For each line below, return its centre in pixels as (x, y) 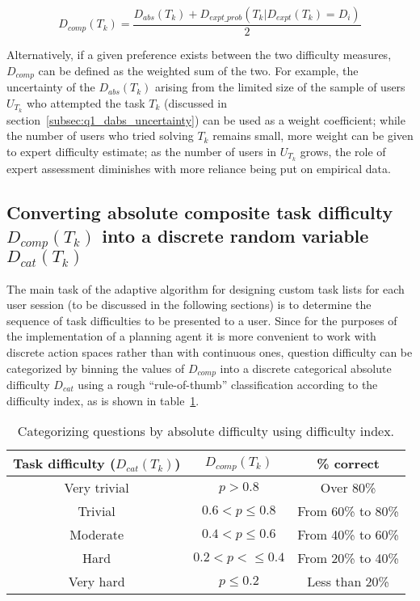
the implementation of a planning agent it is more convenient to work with (191, 336)
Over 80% (348, 488)
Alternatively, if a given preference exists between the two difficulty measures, (199, 55)
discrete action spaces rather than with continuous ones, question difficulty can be (210, 351)
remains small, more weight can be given (313, 135)
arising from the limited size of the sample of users (280, 87)
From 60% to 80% (348, 511)
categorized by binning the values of (96, 368)
